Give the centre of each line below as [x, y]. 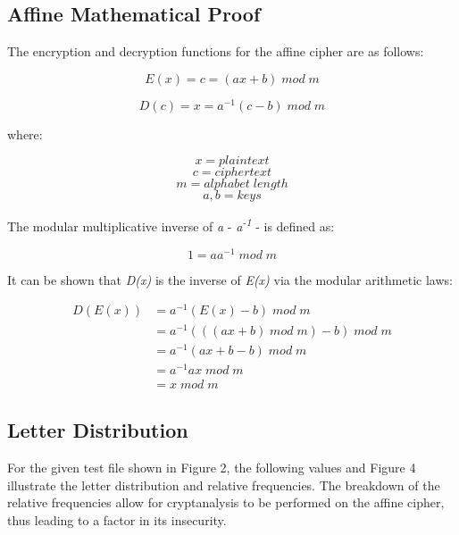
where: [25, 134]
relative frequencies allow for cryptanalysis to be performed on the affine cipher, [226, 502]
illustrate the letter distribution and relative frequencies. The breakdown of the [224, 485]
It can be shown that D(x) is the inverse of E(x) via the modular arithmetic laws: [230, 279]
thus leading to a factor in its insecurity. [117, 519]
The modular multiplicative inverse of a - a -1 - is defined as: [171, 225]
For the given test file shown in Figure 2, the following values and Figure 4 [212, 468]
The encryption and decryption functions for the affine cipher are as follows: [216, 51]
